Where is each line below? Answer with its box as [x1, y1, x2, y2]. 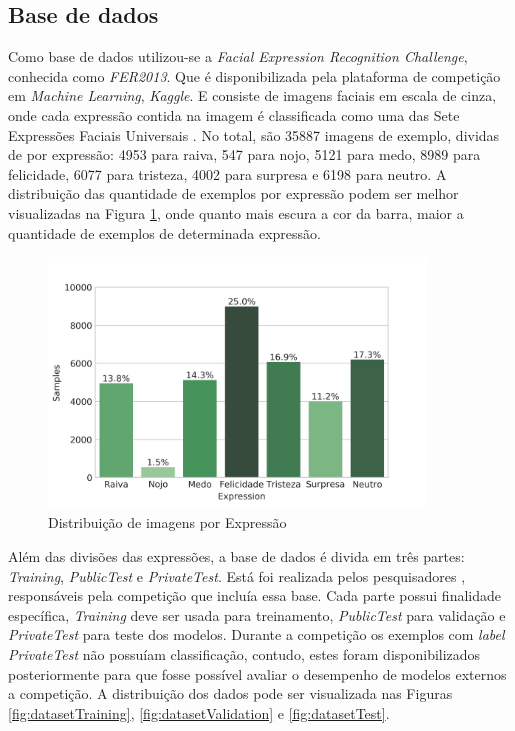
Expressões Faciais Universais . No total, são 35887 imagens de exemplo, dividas [8, 124, 500, 145]
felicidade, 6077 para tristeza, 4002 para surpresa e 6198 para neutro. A [8, 163, 447, 184]
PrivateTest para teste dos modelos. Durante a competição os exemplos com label [8, 624, 505, 645]
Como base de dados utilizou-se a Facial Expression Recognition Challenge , [8, 46, 468, 67]
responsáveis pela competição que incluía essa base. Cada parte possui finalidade [8, 585, 502, 606]
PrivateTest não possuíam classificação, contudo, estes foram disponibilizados [8, 644, 481, 664]
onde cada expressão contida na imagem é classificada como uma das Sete [8, 104, 460, 125]
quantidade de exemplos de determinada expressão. [8, 222, 321, 243]
